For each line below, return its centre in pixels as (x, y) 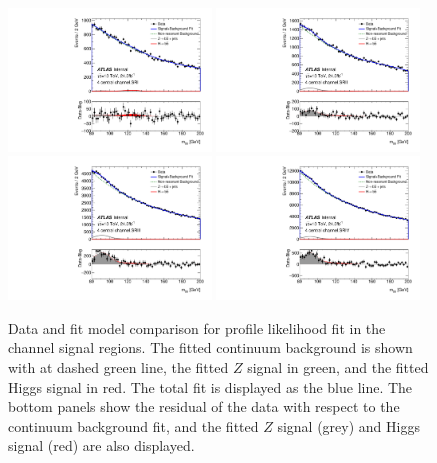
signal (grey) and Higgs (348, 425)
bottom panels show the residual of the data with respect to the (204, 406)
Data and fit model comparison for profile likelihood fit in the (197, 327)
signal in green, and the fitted (338, 367)
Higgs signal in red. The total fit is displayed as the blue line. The (210, 386)
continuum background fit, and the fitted (133, 425)
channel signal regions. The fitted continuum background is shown (210, 347)
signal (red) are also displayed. (101, 445)
